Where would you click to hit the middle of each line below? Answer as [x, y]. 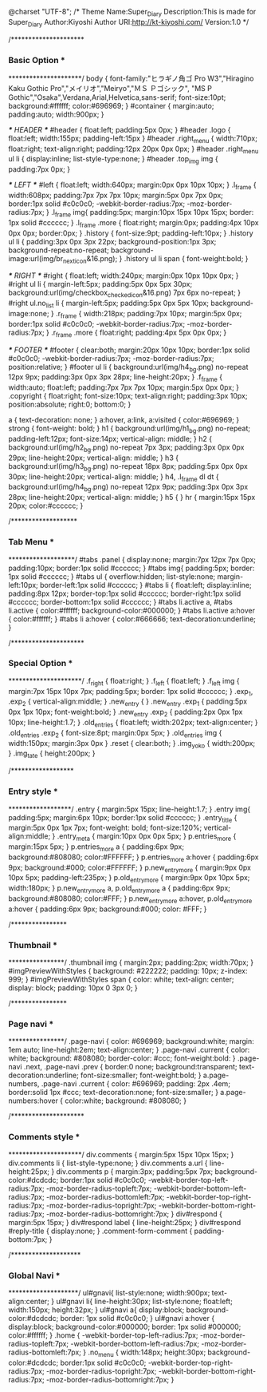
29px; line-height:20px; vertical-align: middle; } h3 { [94, 458]
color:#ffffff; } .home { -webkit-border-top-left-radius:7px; [103, 1335]
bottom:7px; [28, 1239]
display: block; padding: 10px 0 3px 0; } [73, 988]
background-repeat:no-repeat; [59, 250]
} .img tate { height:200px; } [52, 754]
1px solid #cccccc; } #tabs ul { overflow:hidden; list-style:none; [112, 576]
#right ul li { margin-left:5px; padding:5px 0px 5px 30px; [100, 284]
